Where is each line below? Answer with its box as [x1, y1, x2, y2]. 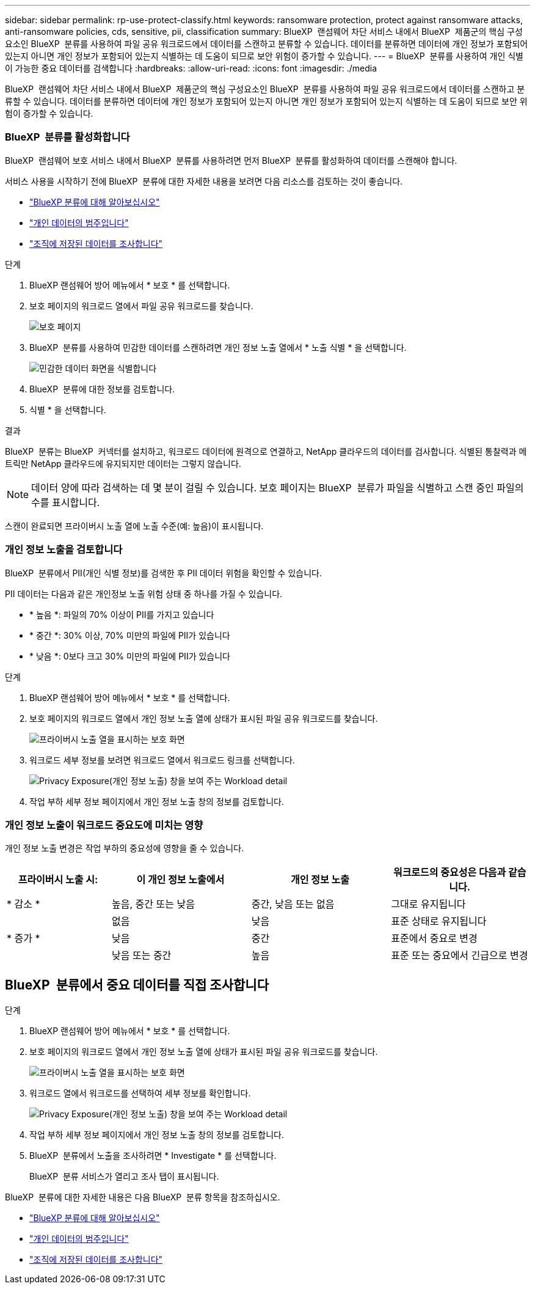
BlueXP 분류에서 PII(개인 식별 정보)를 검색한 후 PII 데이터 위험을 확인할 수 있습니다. [5, 567, 322, 578]
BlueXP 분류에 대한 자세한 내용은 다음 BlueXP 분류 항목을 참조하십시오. [5, 1192, 280, 1203]
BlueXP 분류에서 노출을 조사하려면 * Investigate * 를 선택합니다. [29, 1150, 277, 1161]
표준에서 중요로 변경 [391, 932, 478, 945]
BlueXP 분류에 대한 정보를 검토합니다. [29, 383, 175, 394]
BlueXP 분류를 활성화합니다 [5, 131, 130, 144]
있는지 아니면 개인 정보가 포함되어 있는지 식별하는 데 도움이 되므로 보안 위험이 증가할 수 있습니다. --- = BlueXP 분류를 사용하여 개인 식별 [5, 51, 523, 61]
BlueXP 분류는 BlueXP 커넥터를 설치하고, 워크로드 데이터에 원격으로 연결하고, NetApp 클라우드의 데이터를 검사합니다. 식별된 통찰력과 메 [5, 446, 527, 457]
